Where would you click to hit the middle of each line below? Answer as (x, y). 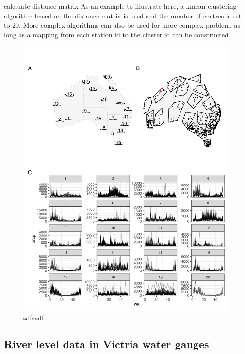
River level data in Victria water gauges (106, 344)
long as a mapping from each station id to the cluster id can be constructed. (117, 34)
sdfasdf (34, 318)
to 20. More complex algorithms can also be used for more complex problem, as (122, 25)
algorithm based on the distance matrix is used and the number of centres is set (123, 15)
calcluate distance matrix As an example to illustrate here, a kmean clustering (120, 6)
